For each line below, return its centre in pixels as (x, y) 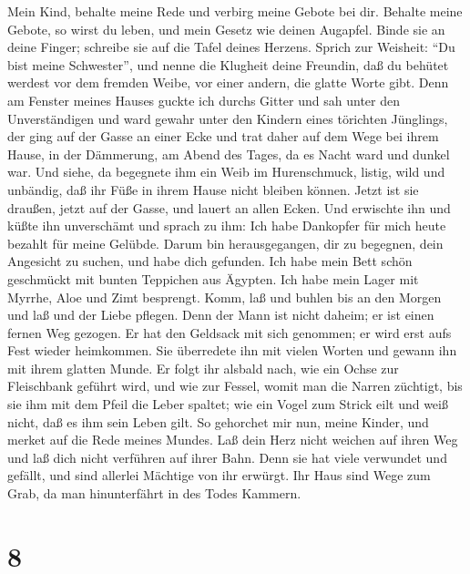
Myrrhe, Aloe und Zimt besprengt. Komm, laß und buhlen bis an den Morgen (225, 297)
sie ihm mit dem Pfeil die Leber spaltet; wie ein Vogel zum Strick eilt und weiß (228, 404)
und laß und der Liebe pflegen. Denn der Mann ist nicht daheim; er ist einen (221, 315)
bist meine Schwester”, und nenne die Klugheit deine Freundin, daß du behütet (228, 64)
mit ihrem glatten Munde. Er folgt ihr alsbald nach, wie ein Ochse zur (203, 368)
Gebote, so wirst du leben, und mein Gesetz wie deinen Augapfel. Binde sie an (226, 29)
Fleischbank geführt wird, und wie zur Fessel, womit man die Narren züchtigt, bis (235, 386)
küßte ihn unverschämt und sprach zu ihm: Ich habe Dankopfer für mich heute (227, 225)
